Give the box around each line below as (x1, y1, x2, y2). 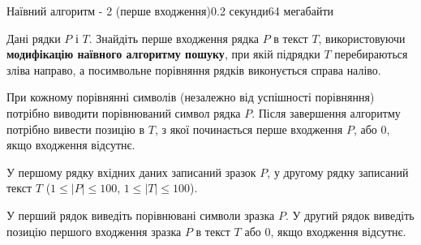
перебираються (334, 45, 408, 62)
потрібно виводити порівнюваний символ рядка (6, 104, 241, 121)
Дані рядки (6, 29, 61, 46)
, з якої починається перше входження (154, 120, 343, 137)
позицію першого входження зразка (6, 222, 182, 239)
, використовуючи (318, 29, 406, 46)
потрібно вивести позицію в (6, 120, 145, 137)
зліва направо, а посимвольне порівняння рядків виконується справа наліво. (6, 61, 381, 78)
